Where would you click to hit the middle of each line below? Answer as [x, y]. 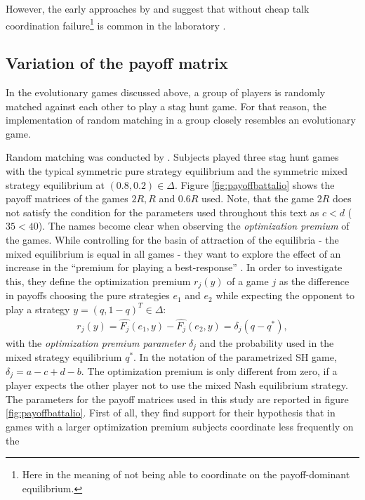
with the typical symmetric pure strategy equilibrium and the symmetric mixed [177, 171]
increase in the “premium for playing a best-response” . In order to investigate [174, 267]
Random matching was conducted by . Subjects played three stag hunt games [172, 157]
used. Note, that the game [258, 198]
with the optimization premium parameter [96, 342]
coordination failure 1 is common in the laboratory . [116, 24]
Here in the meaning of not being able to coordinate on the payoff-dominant [186, 474]
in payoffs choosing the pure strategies [88, 295]
